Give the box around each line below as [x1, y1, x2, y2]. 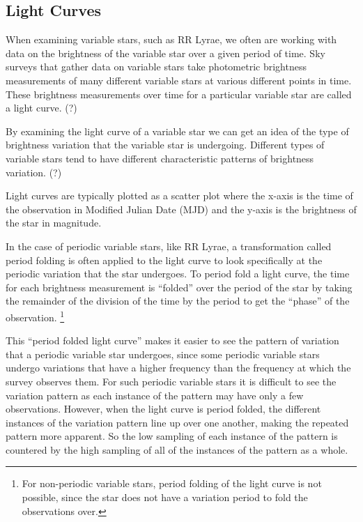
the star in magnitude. [6, 215, 102, 230]
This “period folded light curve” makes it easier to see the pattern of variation [6, 333, 339, 348]
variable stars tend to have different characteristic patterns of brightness [6, 151, 314, 165]
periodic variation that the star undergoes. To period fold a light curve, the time [6, 266, 350, 281]
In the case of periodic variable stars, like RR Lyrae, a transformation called [6, 238, 332, 253]
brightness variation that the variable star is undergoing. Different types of [6, 137, 325, 152]
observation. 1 [6, 307, 65, 324]
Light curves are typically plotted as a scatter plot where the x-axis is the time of [6, 188, 353, 203]
